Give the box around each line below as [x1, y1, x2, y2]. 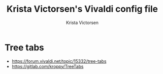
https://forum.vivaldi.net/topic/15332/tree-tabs [11, 58, 107, 64]
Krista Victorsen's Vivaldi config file [6, 3, 158, 15]
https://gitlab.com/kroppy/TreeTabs [11, 63, 84, 69]
